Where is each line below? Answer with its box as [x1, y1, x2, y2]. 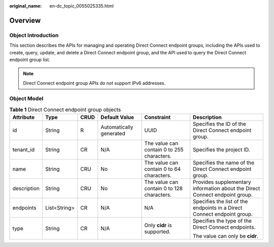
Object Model [9, 95, 44, 102]
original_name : [9, 3, 42, 9]
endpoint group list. [9, 56, 50, 63]
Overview [9, 16, 41, 25]
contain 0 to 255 [144, 146, 184, 153]
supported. [144, 228, 171, 235]
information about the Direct [193, 185, 260, 192]
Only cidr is [144, 222, 172, 229]
